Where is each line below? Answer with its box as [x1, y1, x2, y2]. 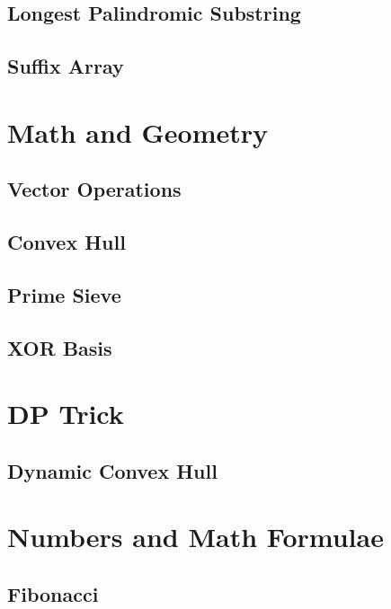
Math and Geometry [7, 113, 269, 150]
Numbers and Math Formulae [7, 518, 384, 555]
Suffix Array [7, 52, 124, 80]
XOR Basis [7, 333, 112, 361]
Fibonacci [7, 579, 99, 607]
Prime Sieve [7, 280, 121, 308]
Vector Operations [7, 175, 182, 203]
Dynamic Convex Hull [7, 456, 218, 484]
